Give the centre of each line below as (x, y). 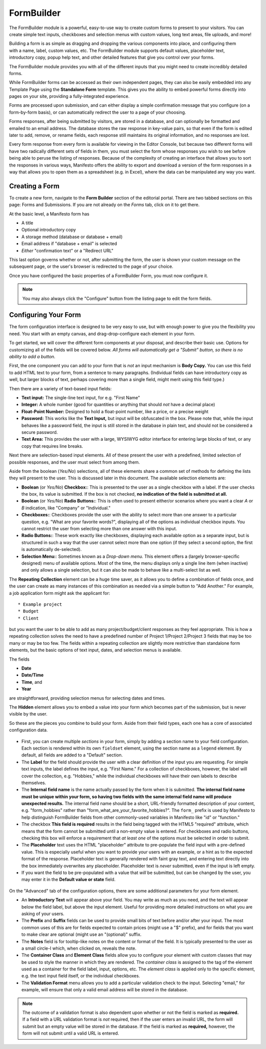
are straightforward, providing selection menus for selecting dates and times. (87, 698)
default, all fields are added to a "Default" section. (72, 755)
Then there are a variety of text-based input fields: (60, 388)
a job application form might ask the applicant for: (60, 593)
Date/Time (33, 675)
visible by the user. (28, 714)
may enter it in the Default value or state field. (68, 880)
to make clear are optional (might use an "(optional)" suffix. (82, 934)
